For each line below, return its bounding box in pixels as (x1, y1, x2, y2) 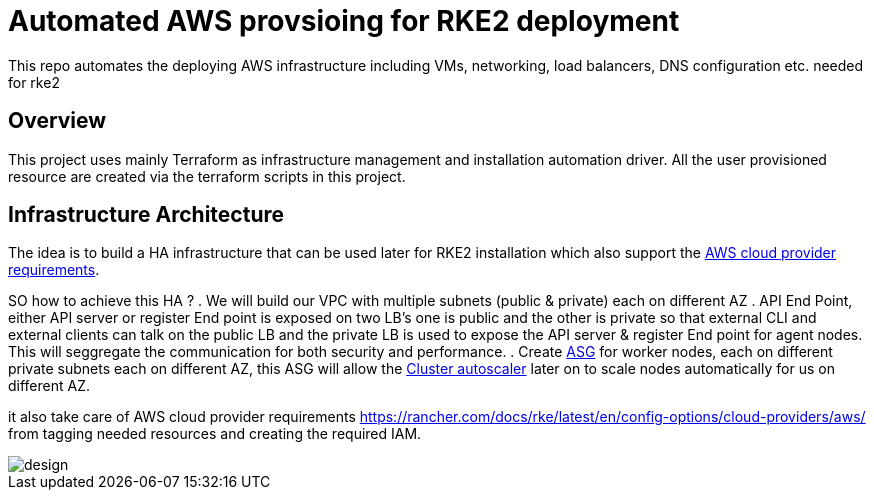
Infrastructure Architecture (8, 202, 285, 228)
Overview (8, 108, 107, 134)
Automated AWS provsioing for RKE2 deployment (8, 4, 680, 38)
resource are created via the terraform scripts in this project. (8, 167, 406, 185)
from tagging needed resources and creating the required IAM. (8, 425, 422, 443)
